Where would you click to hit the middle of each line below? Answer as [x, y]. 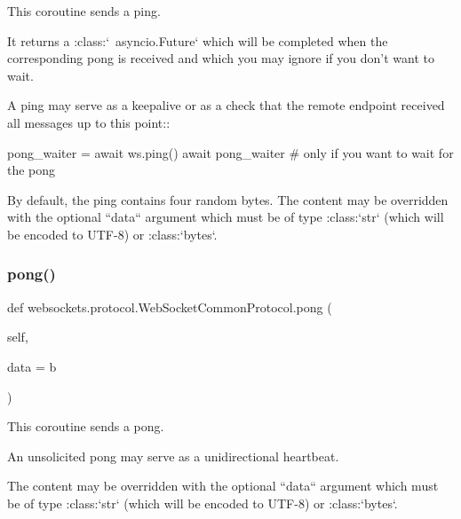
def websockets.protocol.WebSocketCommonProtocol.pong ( [170, 307]
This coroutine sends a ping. [84, 11]
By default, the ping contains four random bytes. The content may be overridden [228, 199]
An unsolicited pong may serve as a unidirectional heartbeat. [173, 456]
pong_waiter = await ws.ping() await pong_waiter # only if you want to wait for [230, 152]
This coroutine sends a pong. [86, 426]
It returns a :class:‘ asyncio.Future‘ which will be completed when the [198, 40]
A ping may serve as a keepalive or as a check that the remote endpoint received [226, 105]
